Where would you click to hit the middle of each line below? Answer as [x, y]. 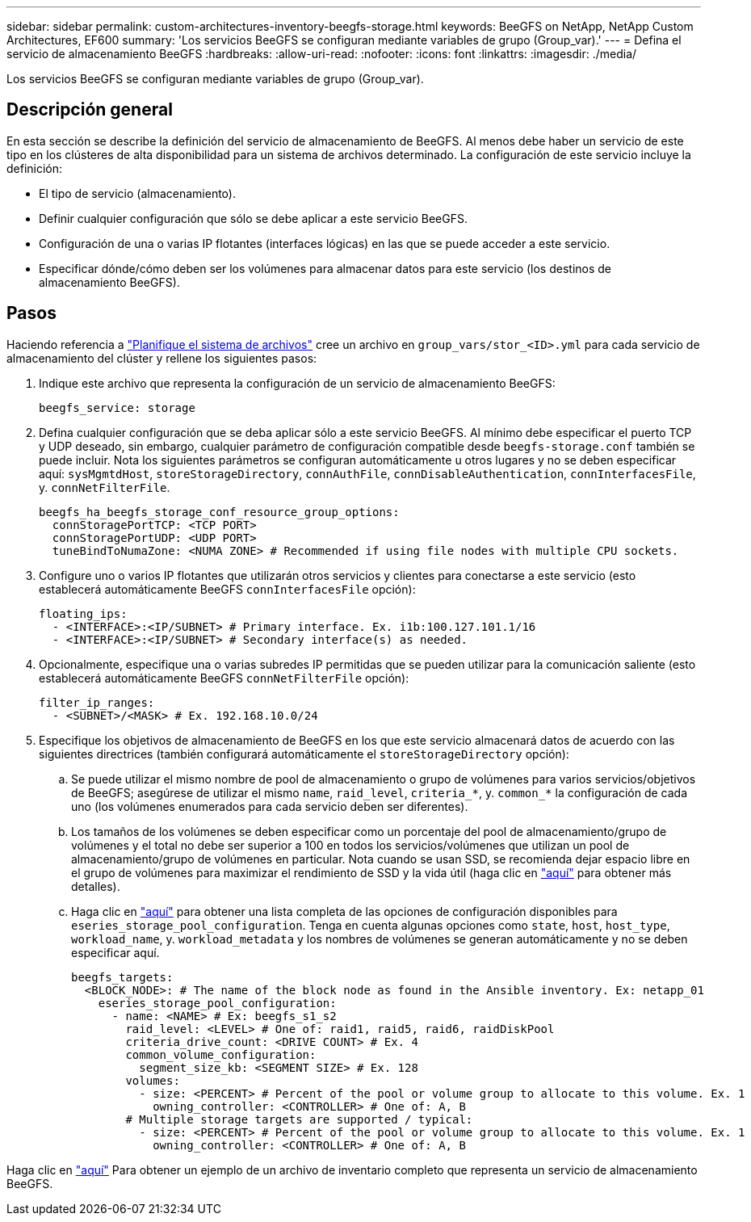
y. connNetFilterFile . [105, 487]
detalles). [96, 886]
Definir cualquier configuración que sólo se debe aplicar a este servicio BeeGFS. [253, 218]
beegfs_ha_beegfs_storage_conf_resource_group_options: [219, 512]
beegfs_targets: [122, 977]
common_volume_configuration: [221, 1054]
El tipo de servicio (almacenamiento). [137, 193]
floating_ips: [83, 613]
